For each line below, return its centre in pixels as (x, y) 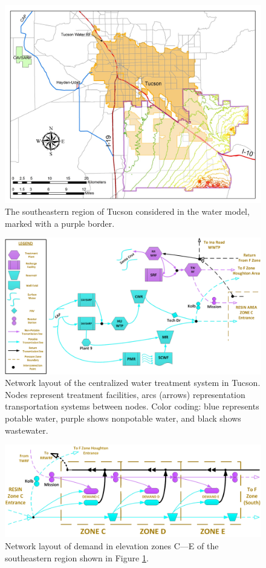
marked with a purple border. (60, 223)
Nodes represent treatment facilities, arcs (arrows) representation (125, 394)
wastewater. (27, 430)
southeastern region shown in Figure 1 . (77, 557)
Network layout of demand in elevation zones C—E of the (112, 545)
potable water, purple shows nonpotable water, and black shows (123, 418)
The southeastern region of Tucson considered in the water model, (127, 211)
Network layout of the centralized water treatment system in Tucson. (133, 383)
